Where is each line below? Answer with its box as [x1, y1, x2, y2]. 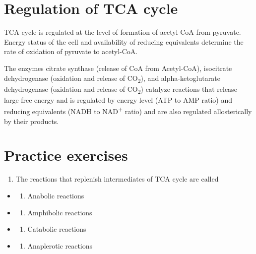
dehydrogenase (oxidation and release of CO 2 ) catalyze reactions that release [4, 83, 237, 95]
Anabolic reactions [27, 190, 84, 200]
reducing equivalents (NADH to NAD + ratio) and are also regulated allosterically [4, 105, 252, 116]
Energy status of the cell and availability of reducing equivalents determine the [4, 36, 244, 47]
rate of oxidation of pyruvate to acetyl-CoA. [4, 46, 138, 57]
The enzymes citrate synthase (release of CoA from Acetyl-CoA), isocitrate [4, 63, 232, 73]
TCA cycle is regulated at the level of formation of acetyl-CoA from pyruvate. [4, 27, 241, 37]
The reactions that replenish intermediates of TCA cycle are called [15, 174, 219, 184]
